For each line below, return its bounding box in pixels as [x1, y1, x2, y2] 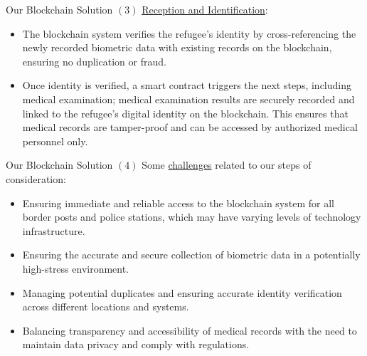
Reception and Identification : [142, 2, 268, 16]
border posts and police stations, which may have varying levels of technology [22, 209, 361, 224]
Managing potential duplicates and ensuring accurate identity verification [22, 285, 342, 300]
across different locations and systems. [22, 299, 189, 314]
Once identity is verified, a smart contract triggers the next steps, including [22, 78, 351, 93]
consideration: [6, 171, 66, 186]
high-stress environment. [22, 261, 129, 276]
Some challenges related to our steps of [142, 157, 312, 172]
